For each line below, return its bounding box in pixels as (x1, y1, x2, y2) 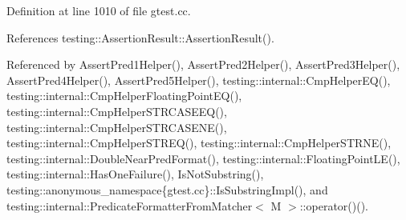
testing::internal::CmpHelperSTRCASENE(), (6, 118, 227, 135)
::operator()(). (299, 197, 368, 214)
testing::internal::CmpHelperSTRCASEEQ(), (6, 102, 227, 119)
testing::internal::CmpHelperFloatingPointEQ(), (6, 87, 242, 104)
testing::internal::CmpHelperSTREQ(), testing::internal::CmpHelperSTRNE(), (6, 134, 392, 151)
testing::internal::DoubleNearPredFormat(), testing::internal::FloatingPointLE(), (6, 150, 400, 166)
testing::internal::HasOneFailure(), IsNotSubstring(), (6, 166, 264, 182)
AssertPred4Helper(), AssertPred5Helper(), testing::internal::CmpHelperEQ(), (6, 71, 391, 88)
